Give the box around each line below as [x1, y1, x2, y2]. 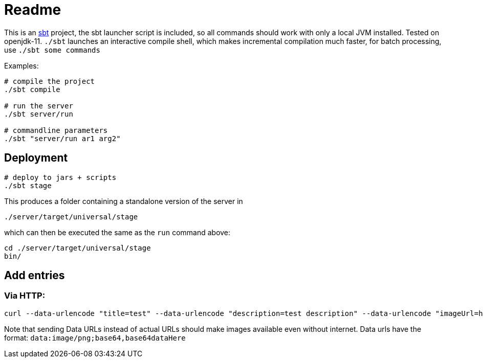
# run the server [4, 101, 73, 110]
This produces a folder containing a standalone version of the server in [4, 196, 243, 206]
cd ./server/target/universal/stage [4, 243, 151, 252]
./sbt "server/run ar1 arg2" [4, 134, 121, 143]
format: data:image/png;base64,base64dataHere [4, 333, 186, 342]
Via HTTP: [4, 290, 46, 301]
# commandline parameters [4, 126, 108, 134]
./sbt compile [4, 85, 60, 94]
